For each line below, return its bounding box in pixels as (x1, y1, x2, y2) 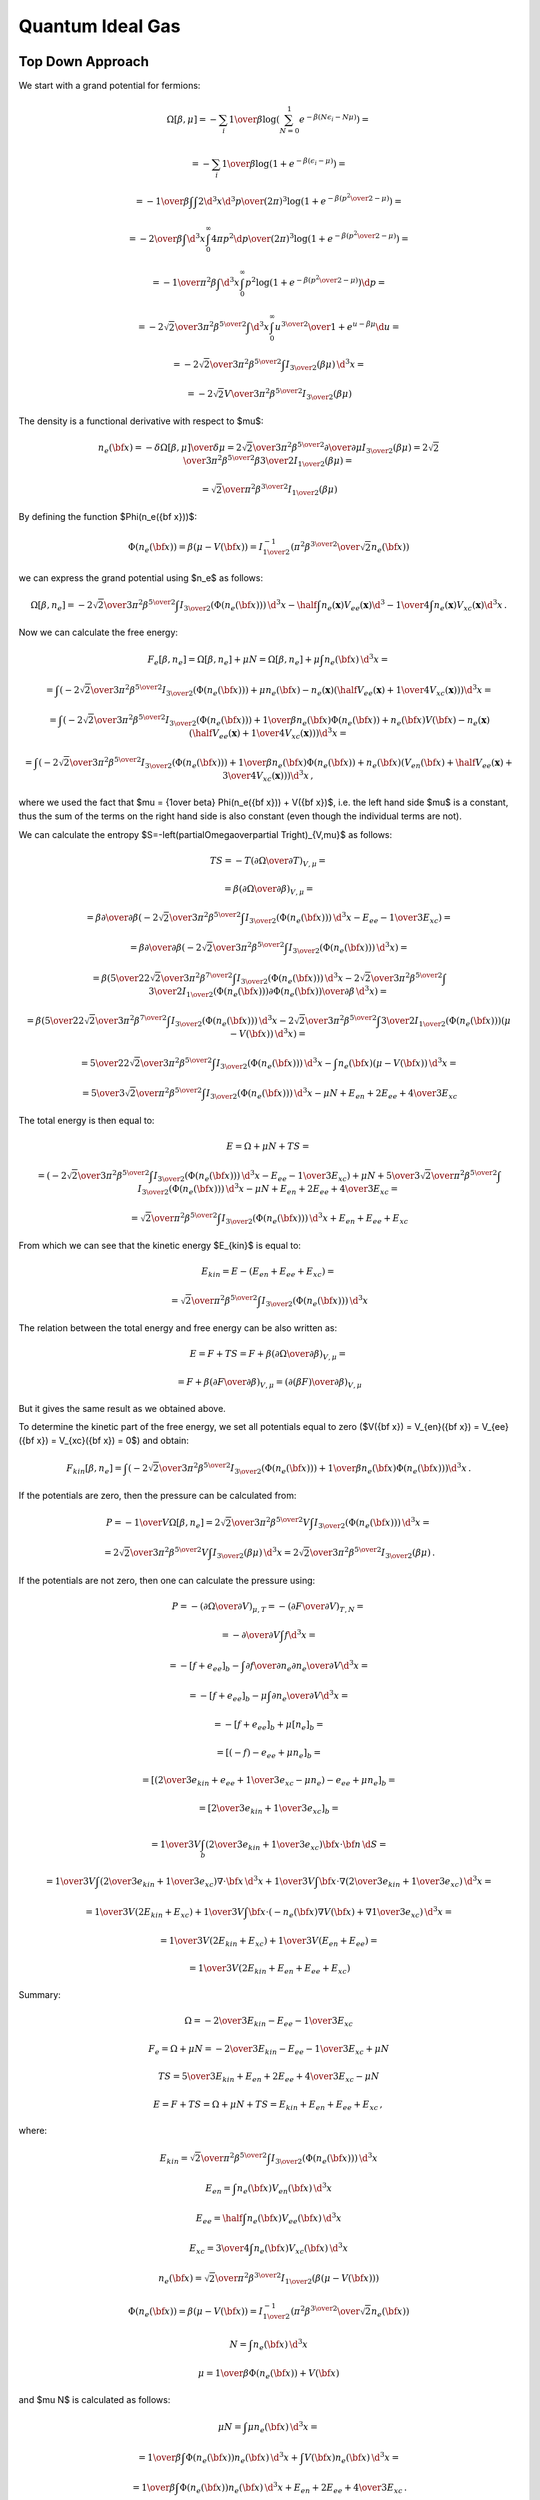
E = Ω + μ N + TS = (226, 1141, 310, 1152)
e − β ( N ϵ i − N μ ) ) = (298, 112, 370, 125)
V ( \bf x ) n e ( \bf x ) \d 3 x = (304, 2450, 400, 2465)
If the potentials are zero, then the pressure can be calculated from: (18, 1489, 297, 1501)
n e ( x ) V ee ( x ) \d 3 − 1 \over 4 (321, 597, 430, 613)
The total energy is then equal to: (18, 1115, 155, 1127)
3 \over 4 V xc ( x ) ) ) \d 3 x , (222, 768, 314, 784)
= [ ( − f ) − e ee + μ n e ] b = (216, 1746, 322, 1760)
